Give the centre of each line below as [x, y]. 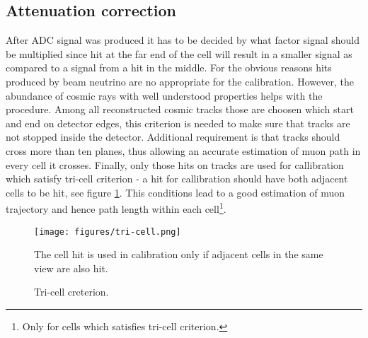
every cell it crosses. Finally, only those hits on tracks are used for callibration [175, 164]
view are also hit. [71, 268]
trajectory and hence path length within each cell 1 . [116, 208]
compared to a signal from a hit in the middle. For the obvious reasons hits [169, 68]
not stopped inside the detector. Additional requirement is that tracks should [173, 137]
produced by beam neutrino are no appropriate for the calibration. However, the [180, 81]
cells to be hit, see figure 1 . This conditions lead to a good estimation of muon [176, 192]
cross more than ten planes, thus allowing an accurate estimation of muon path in [183, 150]
